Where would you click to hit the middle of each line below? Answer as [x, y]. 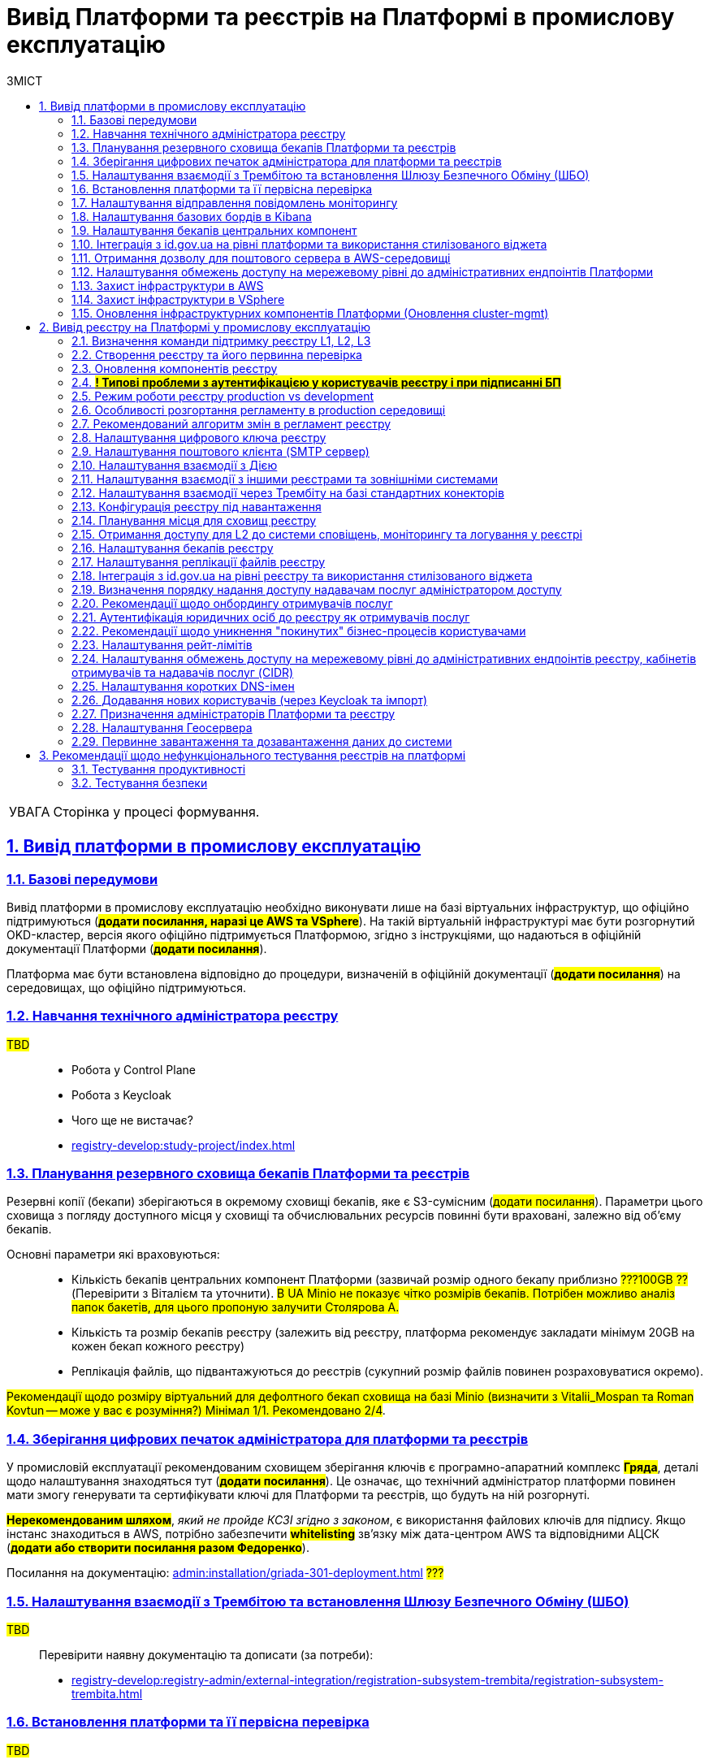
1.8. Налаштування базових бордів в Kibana [192, 216]
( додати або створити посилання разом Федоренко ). [158, 1548]
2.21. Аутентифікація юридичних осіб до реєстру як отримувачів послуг [271, 617]
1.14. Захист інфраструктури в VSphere [178, 299]
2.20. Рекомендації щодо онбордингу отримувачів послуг [232, 603]
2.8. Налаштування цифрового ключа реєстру [199, 437]
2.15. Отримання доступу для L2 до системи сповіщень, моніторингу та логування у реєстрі [327, 534]
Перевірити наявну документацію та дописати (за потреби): [206, 1654]
